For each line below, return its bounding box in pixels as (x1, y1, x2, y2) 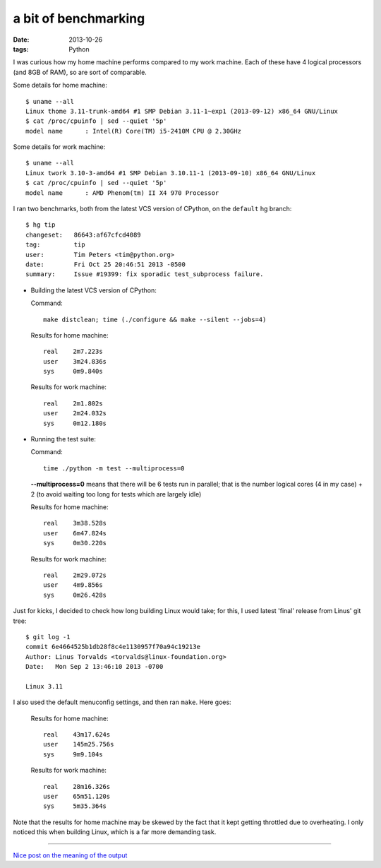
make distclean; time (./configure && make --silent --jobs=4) (43, 315, 267, 323)
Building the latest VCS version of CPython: (30, 286, 157, 295)
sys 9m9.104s (43, 750, 103, 759)
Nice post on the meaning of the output (13, 851, 128, 860)
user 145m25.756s (43, 740, 114, 749)
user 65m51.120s (43, 792, 111, 800)
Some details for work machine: (13, 143, 106, 151)
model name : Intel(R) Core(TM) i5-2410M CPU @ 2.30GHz (25, 127, 241, 135)
